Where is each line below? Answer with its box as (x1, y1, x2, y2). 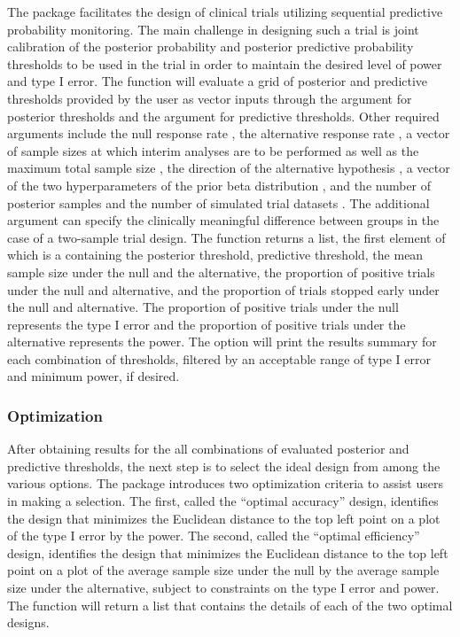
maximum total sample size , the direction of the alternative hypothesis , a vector (7, 159, 450, 177)
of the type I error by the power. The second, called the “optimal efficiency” (7, 526, 420, 545)
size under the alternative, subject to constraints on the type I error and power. (7, 579, 440, 597)
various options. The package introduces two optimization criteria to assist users (7, 474, 443, 493)
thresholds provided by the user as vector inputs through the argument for (7, 89, 412, 107)
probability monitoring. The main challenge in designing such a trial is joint (7, 19, 419, 38)
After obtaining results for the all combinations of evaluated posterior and (7, 439, 409, 458)
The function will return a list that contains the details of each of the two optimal (7, 595, 453, 614)
